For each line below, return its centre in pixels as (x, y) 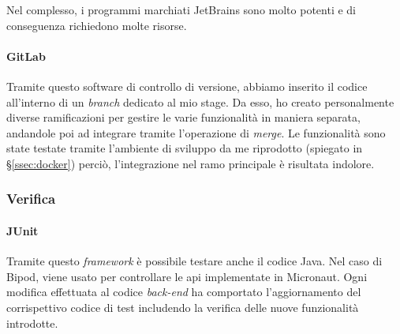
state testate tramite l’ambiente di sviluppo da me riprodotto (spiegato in (185, 148)
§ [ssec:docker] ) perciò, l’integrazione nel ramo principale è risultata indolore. (191, 163)
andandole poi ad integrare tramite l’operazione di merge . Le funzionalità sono (196, 132)
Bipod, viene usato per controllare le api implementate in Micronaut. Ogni (187, 276)
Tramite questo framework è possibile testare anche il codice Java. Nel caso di (194, 261)
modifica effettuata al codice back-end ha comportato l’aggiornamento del (184, 292)
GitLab (26, 56)
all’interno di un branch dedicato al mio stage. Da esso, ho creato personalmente (200, 101)
